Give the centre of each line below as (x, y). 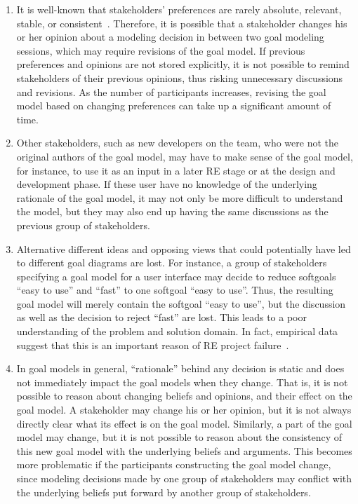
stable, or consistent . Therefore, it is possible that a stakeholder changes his (182, 23)
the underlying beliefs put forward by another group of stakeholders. (164, 492)
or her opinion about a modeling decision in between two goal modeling (170, 37)
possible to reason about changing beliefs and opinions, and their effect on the (184, 396)
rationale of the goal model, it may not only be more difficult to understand (180, 197)
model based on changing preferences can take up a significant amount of (174, 105)
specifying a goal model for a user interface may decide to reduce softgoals (176, 276)
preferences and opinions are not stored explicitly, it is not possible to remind (183, 64)
